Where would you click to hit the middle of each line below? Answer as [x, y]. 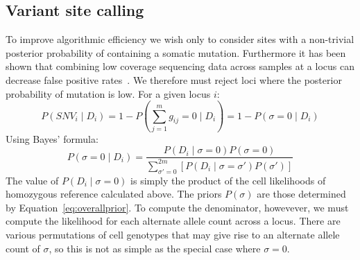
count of [23, 248]
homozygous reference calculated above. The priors [114, 194]
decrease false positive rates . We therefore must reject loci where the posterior [174, 79]
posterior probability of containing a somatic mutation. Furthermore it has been [176, 52]
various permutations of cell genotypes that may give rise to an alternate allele [173, 235]
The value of [32, 180]
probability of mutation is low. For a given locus [108, 93]
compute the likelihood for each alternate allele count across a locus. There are [173, 221]
